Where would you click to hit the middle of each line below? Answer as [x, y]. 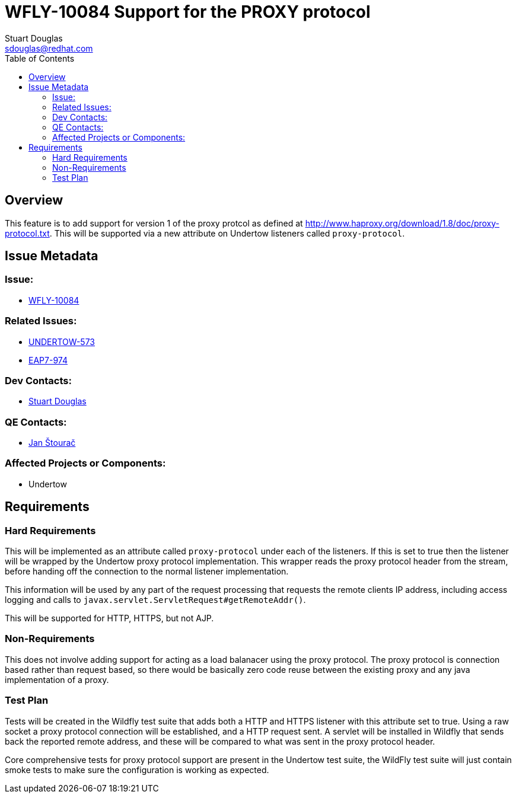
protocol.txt [27, 233]
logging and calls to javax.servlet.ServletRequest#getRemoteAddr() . [155, 600]
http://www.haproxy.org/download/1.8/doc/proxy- [402, 223]
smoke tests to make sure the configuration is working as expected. [137, 770]
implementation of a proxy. [57, 679]
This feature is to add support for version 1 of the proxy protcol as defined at [154, 223]
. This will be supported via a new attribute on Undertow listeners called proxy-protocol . [227, 233]
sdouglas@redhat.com [49, 48]
